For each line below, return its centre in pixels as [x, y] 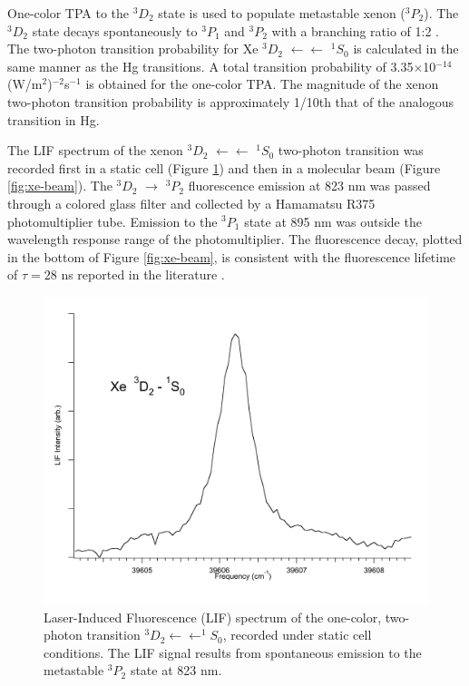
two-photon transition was [351, 150]
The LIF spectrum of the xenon [95, 150]
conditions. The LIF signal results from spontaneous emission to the [233, 652]
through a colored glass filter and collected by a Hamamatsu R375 [191, 203]
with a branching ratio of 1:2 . [355, 30]
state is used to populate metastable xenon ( [282, 13]
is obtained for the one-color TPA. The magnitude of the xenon [262, 84]
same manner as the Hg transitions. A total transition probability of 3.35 [210, 66]
